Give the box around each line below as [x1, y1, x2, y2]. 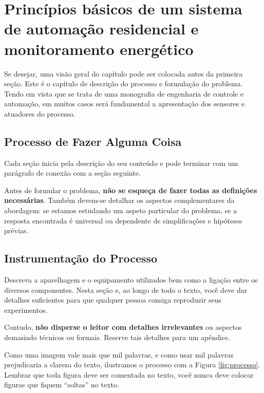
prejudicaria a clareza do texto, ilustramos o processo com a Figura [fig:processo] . [4, 359, 260, 370]
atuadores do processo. [4, 108, 76, 119]
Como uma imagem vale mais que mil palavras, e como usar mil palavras [4, 349, 234, 360]
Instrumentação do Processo [4, 250, 158, 266]
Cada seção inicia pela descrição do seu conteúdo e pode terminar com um [4, 157, 238, 168]
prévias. [4, 225, 29, 236]
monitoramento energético [4, 38, 194, 59]
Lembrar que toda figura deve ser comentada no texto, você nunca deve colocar [4, 369, 254, 380]
